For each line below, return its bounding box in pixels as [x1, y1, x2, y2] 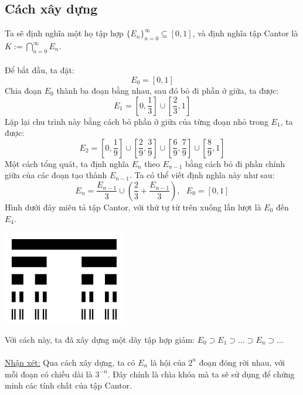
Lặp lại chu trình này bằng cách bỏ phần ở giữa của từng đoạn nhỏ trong [5, 115, 268, 127]
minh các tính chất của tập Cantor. [5, 379, 132, 391]
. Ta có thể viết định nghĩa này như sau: [129, 169, 275, 181]
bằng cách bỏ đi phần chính [185, 157, 285, 169]
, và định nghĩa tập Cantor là [192, 27, 298, 39]
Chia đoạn [5, 84, 42, 96]
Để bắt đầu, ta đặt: [5, 64, 74, 76]
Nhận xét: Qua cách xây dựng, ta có [5, 356, 135, 368]
